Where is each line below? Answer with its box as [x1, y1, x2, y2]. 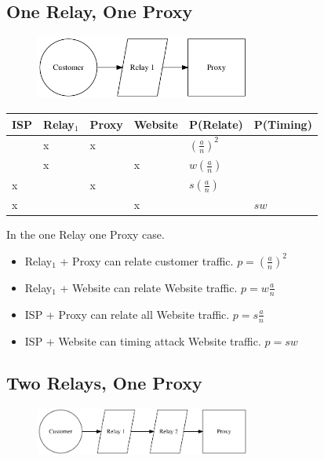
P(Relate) [188, 115, 243, 132]
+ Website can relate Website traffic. [60, 279, 238, 295]
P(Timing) [253, 115, 312, 132]
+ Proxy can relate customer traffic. [60, 252, 234, 269]
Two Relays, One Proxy [6, 371, 202, 395]
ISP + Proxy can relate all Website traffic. [24, 306, 230, 322]
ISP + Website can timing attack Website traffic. [24, 332, 261, 349]
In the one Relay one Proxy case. [6, 225, 165, 242]
